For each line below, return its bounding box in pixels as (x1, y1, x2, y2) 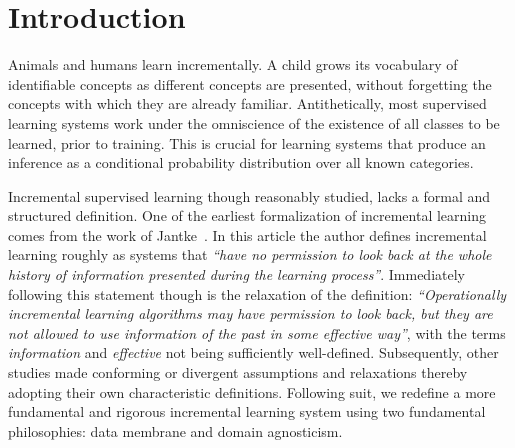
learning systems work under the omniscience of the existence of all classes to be (8, 112, 500, 133)
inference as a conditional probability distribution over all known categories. (8, 152, 474, 173)
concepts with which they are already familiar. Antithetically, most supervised (8, 93, 487, 114)
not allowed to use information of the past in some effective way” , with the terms (8, 322, 506, 343)
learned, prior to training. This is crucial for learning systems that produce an (8, 132, 486, 153)
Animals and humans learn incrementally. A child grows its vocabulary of (8, 54, 458, 75)
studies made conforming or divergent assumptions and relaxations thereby (8, 362, 468, 383)
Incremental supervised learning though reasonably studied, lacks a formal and (8, 185, 491, 206)
